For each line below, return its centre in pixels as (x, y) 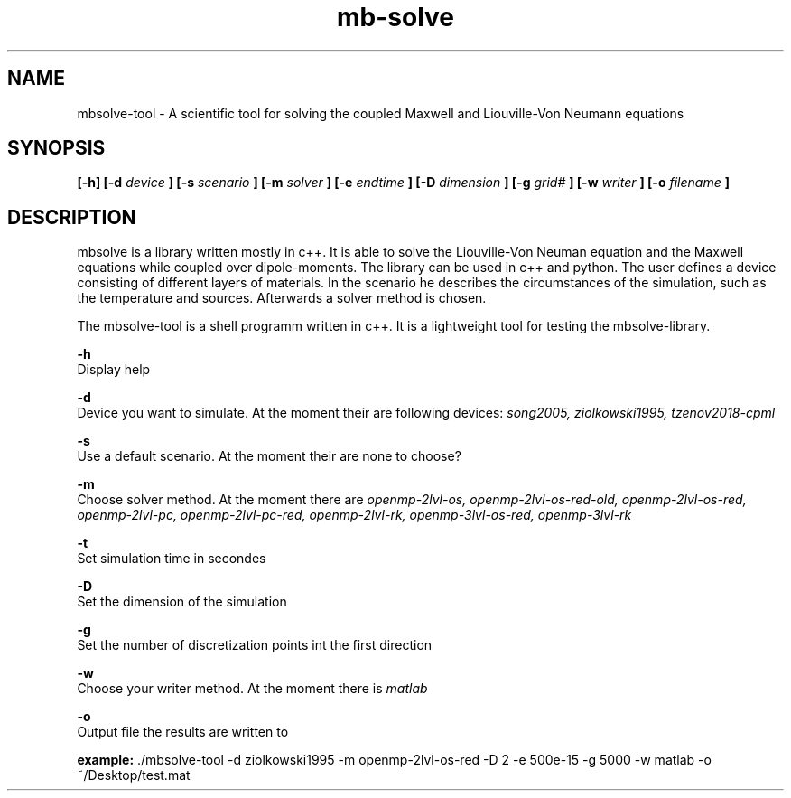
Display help (114, 370)
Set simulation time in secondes (172, 559)
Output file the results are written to (183, 732)
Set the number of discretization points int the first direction (255, 645)
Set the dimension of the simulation (182, 602)
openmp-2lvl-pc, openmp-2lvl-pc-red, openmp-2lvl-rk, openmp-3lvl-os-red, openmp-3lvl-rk (354, 515)
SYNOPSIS (56, 148)
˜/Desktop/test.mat (134, 775)
